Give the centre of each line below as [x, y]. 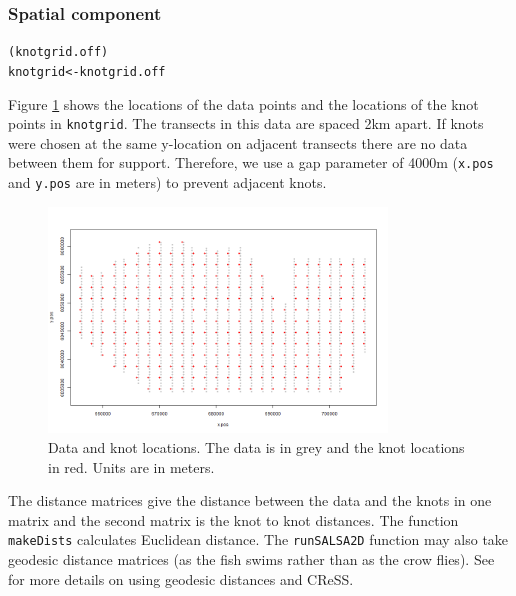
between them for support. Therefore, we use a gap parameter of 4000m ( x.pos [251, 162]
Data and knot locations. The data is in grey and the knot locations [256, 447]
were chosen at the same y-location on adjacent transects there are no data [238, 142]
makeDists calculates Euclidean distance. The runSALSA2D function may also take [258, 539]
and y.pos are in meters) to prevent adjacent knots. [167, 182]
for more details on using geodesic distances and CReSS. [181, 578]
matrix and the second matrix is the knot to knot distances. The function [233, 519]
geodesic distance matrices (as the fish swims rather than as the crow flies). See [251, 559]
